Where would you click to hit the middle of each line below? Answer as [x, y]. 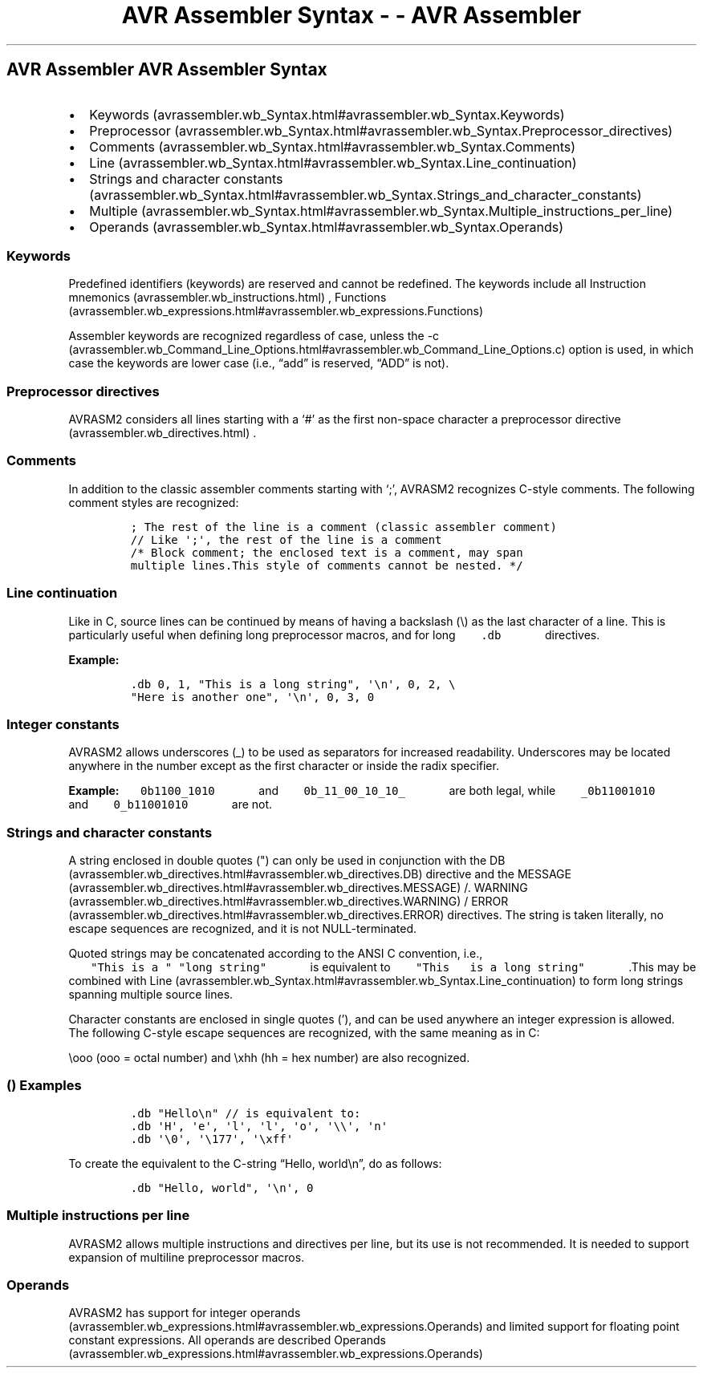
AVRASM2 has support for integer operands [185, 1313]
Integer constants [63, 724]
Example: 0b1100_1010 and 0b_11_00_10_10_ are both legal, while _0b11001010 [362, 791]
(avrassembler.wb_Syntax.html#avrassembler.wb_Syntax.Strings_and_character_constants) [366, 195]
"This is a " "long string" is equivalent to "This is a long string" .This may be [393, 967]
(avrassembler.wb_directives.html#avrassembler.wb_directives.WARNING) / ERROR [289, 902]
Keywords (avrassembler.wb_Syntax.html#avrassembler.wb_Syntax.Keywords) [327, 114]
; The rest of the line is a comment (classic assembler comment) [343, 527]
